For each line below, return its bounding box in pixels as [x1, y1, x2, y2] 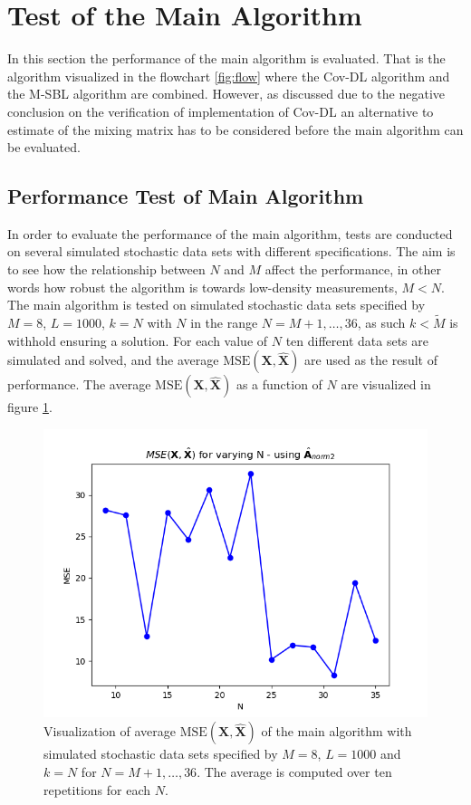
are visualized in [341, 375, 431, 394]
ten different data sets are [285, 331, 428, 350]
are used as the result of [304, 350, 437, 369]
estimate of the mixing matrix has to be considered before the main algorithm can [7, 120, 464, 139]
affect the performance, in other [264, 260, 441, 279]
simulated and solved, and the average [7, 350, 219, 369]
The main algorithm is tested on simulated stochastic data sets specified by [7, 295, 426, 314]
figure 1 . [7, 398, 53, 417]
